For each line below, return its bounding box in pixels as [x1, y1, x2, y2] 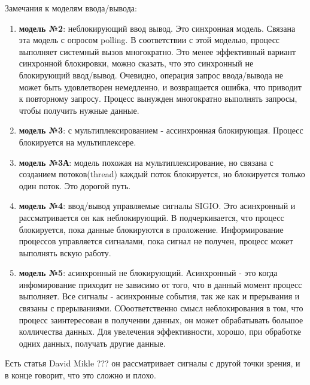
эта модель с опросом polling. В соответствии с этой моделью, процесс [19, 34, 280, 46]
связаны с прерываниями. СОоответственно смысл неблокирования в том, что [19, 302, 303, 314]
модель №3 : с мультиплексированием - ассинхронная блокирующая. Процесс [19, 124, 303, 137]
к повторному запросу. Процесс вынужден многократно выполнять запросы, [19, 92, 297, 105]
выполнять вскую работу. [19, 246, 111, 259]
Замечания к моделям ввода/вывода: [5, 2, 137, 14]
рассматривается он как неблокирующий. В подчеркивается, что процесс [19, 211, 284, 223]
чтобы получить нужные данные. [19, 104, 139, 116]
